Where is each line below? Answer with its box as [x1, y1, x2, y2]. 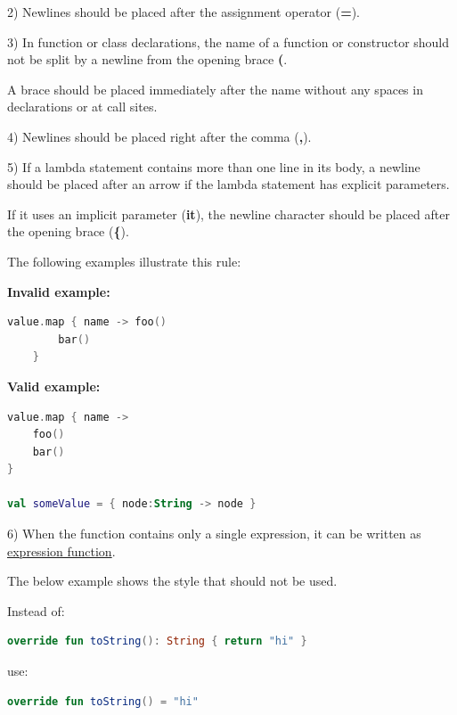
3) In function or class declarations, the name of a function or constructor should [7, 32, 450, 51]
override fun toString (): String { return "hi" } [7, 635, 307, 648]
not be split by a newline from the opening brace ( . [7, 50, 288, 69]
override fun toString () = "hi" [7, 694, 199, 708]
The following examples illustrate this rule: [7, 251, 241, 270]
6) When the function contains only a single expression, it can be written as [7, 524, 421, 543]
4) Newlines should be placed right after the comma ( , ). [7, 127, 312, 145]
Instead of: [7, 601, 65, 620]
